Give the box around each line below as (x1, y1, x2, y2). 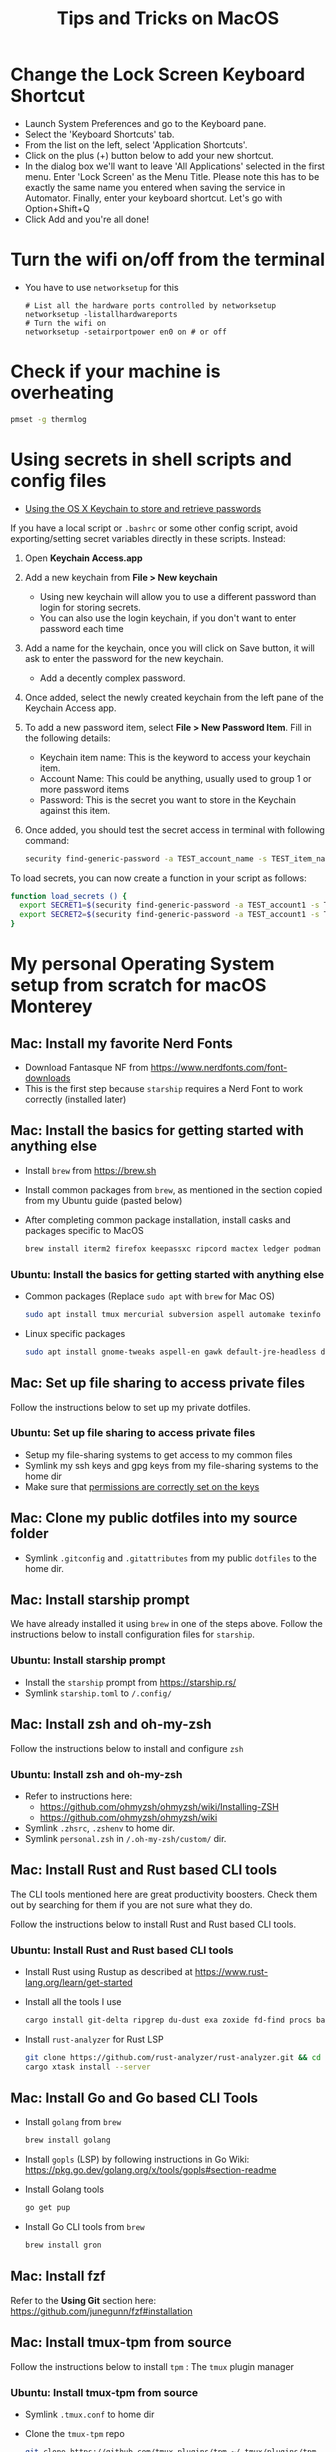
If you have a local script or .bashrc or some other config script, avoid (10, 522, 298, 534)
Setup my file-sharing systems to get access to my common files (24, 1448, 293, 1461)
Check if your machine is (10, 360, 221, 383)
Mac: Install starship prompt (10, 1592, 190, 1609)
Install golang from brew (24, 2116, 122, 2128)
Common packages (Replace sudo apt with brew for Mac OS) (24, 1290, 275, 1302)
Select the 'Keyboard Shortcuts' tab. (24, 128, 175, 140)
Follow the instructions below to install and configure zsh (10, 1742, 244, 1754)
